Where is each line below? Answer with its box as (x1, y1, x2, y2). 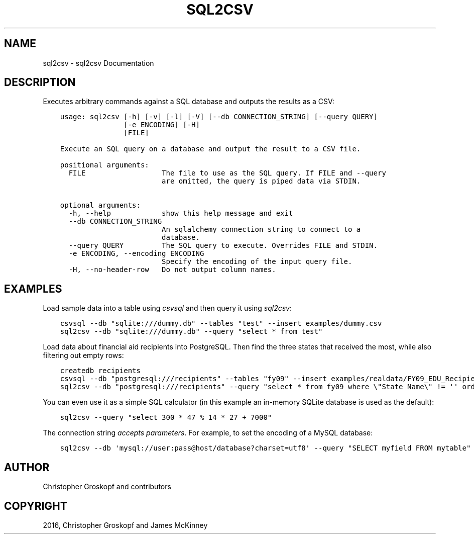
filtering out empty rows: (43, 351, 124, 360)
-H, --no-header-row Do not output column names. (68, 265, 276, 274)
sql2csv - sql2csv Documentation (43, 58, 154, 67)
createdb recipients (60, 367, 141, 375)
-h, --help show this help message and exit (68, 209, 293, 218)
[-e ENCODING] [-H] (124, 121, 200, 129)
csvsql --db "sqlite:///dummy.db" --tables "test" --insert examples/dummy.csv (60, 319, 382, 328)
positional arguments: (60, 161, 149, 169)
